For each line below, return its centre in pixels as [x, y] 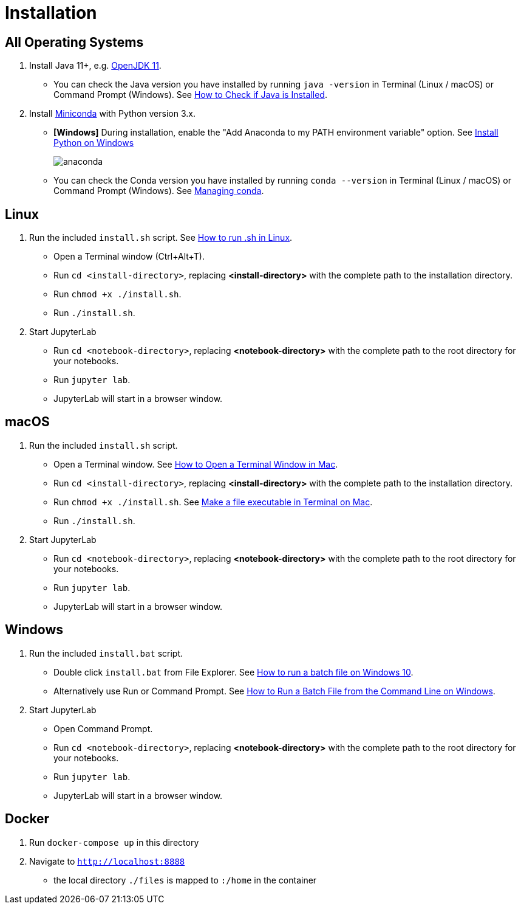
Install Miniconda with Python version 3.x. [112, 114]
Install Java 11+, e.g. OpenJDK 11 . [95, 66]
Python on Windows [94, 143]
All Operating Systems [74, 42]
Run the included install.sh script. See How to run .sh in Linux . [161, 238]
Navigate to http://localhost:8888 [107, 861]
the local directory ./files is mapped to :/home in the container [185, 880]
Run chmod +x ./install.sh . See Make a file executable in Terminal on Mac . [213, 502]
